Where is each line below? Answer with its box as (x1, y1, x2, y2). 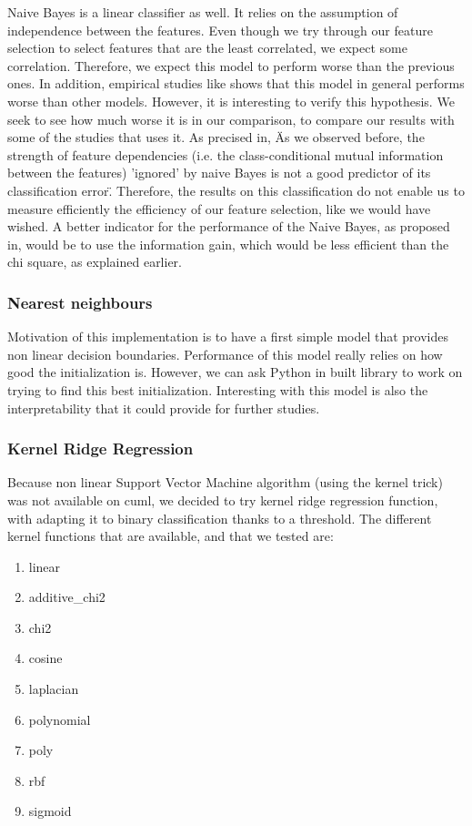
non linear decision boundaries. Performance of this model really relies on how (7, 344, 443, 363)
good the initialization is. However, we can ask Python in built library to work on (7, 362, 463, 382)
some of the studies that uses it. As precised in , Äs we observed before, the (7, 127, 425, 147)
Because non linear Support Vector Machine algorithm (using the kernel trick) (7, 473, 443, 492)
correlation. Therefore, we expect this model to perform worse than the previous (7, 56, 455, 75)
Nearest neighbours (7, 291, 153, 313)
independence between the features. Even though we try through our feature (7, 20, 433, 39)
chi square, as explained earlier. (7, 252, 182, 271)
